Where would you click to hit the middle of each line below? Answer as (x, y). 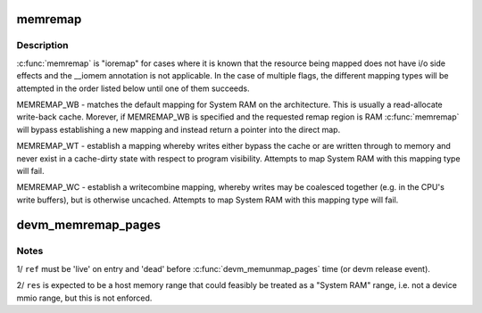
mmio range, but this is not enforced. (84, 298)
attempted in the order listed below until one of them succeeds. (133, 88)
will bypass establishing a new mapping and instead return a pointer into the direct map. (179, 129)
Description (42, 45)
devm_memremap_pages (88, 225)
